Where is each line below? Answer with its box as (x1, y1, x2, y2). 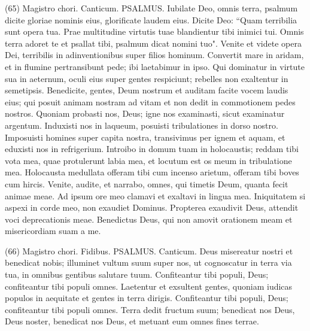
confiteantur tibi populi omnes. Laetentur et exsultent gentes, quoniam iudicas (5, 280, 293, 292)
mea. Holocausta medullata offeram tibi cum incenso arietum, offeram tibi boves (5, 166, 299, 178)
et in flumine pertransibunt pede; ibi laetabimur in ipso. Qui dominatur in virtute (5, 60, 305, 72)
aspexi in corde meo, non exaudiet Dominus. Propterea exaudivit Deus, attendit (5, 201, 299, 214)
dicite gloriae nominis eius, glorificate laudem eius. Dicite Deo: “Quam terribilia (5, 13, 297, 26)
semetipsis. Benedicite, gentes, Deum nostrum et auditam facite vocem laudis (5, 84, 288, 96)
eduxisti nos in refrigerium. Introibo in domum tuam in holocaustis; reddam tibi (5, 142, 299, 155)
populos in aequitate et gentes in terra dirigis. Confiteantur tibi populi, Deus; (5, 291, 288, 304)
